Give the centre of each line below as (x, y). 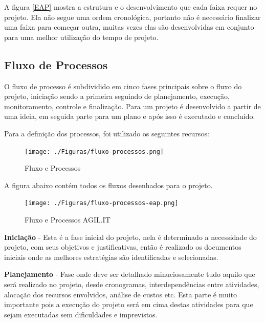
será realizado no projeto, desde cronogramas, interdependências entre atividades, (132, 284)
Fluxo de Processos (56, 64)
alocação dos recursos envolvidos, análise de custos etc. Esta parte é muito (121, 294)
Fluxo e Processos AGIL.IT (68, 220)
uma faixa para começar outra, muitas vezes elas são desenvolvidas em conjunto (129, 27)
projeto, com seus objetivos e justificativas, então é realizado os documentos (123, 247)
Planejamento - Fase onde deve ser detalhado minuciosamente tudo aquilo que (130, 274)
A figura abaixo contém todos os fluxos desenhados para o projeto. (108, 185)
